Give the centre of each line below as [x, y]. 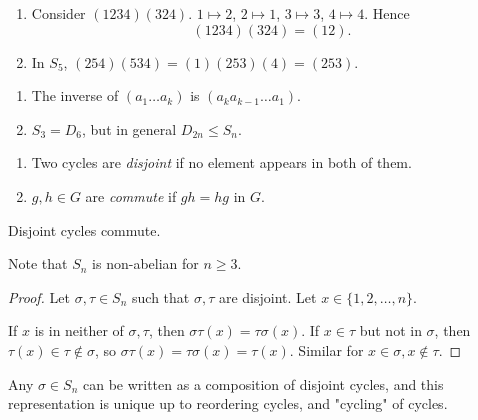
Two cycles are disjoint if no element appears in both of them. [221, 162]
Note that [38, 263]
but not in [390, 330]
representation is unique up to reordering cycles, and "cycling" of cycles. [228, 403]
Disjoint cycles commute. [84, 229]
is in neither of [79, 330]
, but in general [129, 128]
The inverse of [75, 95]
